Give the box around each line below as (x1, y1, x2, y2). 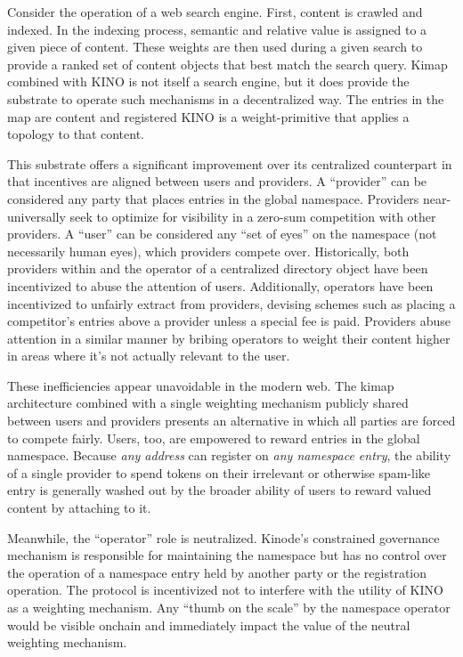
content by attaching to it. (7, 499, 151, 517)
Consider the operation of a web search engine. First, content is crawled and (7, 3, 423, 20)
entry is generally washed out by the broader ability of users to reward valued (7, 481, 432, 499)
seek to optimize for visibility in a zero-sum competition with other (69, 207, 436, 225)
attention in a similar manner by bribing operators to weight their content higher (7, 328, 451, 347)
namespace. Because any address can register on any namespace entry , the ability (7, 446, 451, 465)
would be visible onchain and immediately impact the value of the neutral (7, 615, 410, 634)
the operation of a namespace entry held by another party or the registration (7, 563, 427, 581)
